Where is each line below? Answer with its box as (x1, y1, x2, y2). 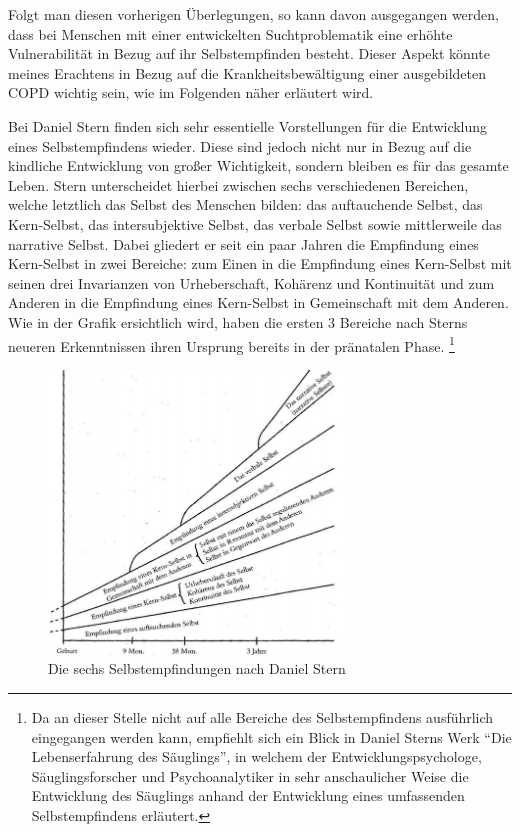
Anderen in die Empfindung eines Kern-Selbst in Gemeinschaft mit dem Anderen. (8, 292, 509, 313)
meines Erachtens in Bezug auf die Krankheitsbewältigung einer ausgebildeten (8, 62, 486, 83)
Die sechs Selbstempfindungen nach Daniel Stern (48, 658, 346, 679)
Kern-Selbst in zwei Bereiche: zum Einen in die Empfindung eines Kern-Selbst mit (8, 253, 512, 274)
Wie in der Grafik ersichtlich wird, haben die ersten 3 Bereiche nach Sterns (8, 311, 468, 332)
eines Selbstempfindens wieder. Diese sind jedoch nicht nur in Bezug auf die (8, 135, 472, 156)
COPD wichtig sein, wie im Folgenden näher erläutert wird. (8, 82, 374, 103)
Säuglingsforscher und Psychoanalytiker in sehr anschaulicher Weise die (31, 765, 469, 786)
